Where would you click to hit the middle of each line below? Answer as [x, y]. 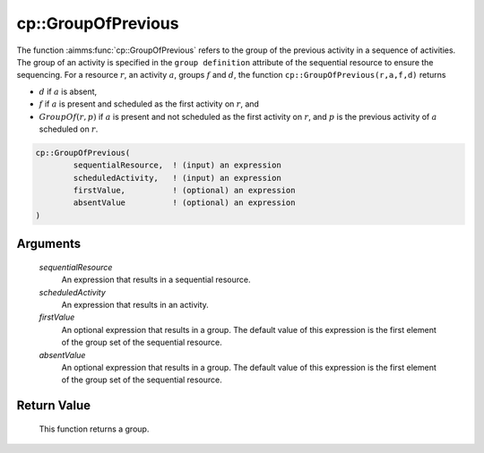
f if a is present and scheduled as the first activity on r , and [149, 104]
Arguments [49, 244]
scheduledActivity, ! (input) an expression [177, 178]
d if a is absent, [68, 91]
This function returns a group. [94, 429]
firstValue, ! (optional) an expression [184, 191]
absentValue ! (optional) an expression [184, 203]
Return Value [54, 406]
